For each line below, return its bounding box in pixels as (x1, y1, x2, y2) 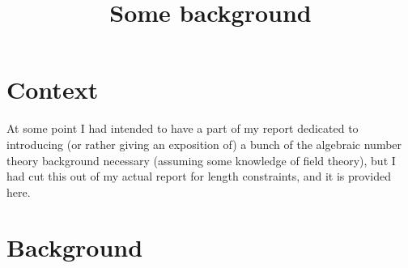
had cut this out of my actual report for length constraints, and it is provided (6, 168, 391, 185)
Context (6, 73, 99, 106)
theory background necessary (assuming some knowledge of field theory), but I (6, 151, 396, 168)
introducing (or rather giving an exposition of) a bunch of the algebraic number (6, 135, 402, 152)
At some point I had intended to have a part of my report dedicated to (6, 120, 359, 137)
